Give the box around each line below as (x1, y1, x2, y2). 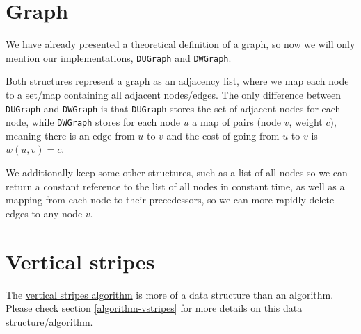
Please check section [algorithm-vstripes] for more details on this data (6, 301, 303, 315)
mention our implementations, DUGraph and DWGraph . (6, 50, 232, 65)
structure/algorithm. (6, 314, 93, 328)
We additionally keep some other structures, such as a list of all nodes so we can (6, 165, 348, 180)
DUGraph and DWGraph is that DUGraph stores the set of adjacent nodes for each (6, 101, 341, 115)
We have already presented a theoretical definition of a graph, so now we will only (6, 37, 355, 51)
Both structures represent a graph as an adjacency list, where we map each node (6, 74, 349, 88)
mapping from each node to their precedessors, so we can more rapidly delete (6, 192, 335, 207)
